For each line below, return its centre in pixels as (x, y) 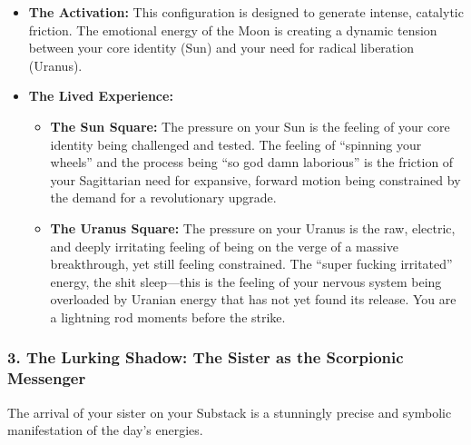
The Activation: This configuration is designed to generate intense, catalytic (246, 12)
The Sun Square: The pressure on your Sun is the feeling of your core (250, 126)
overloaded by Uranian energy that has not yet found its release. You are (253, 299)
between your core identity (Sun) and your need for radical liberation (221, 48)
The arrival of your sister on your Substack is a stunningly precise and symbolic (230, 412)
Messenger (47, 378)
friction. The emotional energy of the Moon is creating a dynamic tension (233, 30)
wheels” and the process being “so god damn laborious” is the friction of (252, 162)
